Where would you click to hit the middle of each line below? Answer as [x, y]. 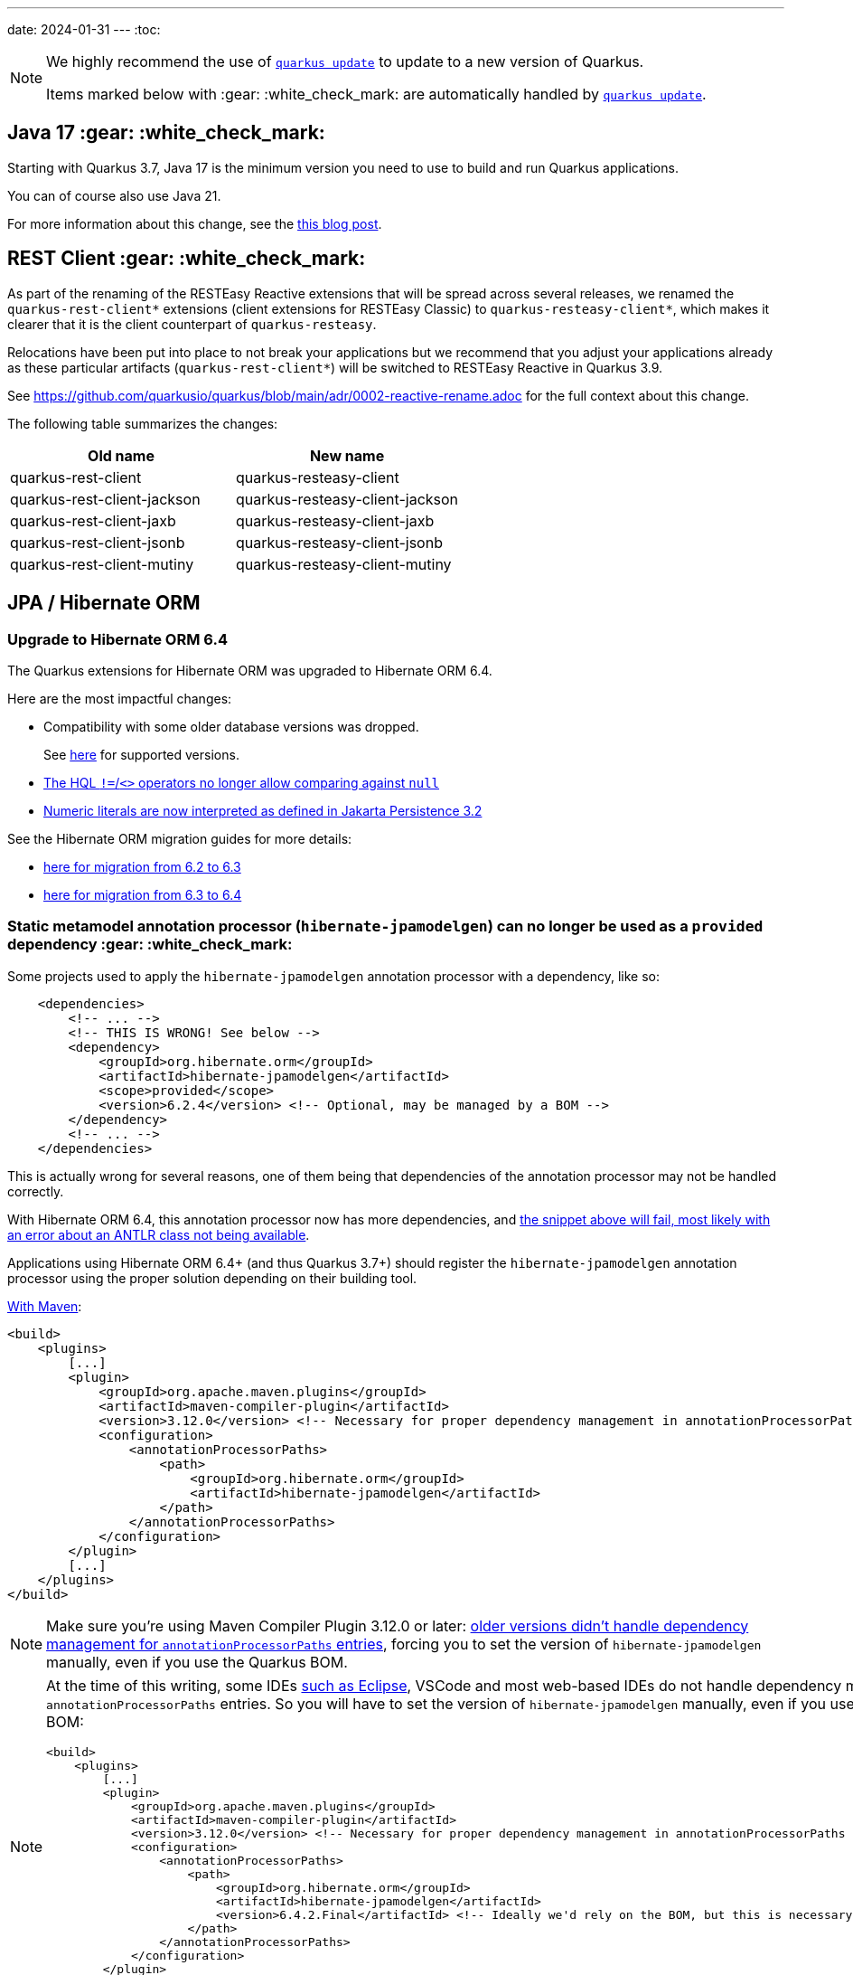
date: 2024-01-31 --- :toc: [84, 29]
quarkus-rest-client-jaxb [93, 520]
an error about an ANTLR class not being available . [159, 1234]
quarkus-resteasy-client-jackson [347, 499]
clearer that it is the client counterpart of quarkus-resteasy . [192, 324]
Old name [121, 455]
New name [347, 455]
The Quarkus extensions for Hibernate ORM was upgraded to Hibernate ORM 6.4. [250, 670]
